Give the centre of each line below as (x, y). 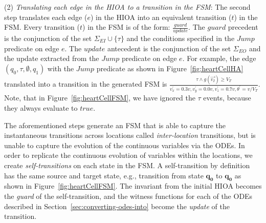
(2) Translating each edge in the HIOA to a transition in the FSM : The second (127, 7)
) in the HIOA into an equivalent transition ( (161, 17)
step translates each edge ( (46, 17)
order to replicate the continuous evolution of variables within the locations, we (128, 155)
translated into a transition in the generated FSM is (86, 84)
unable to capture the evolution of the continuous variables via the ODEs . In (125, 145)
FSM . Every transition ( (42, 27)
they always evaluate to (41, 107)
